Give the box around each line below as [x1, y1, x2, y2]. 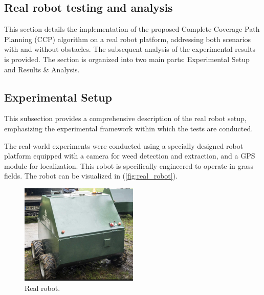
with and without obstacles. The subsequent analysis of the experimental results [4, 44, 256, 54]
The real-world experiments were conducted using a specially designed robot [4, 140, 244, 151]
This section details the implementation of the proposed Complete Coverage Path [4, 24, 260, 34]
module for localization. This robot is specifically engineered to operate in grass [4, 160, 254, 171]
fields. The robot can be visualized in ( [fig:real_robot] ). [4, 170, 178, 181]
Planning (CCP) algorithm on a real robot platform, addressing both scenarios [4, 33, 251, 44]
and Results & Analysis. [4, 64, 80, 74]
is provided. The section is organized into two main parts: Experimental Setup [4, 53, 250, 64]
